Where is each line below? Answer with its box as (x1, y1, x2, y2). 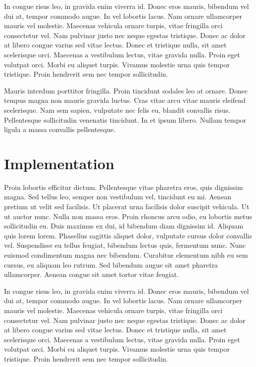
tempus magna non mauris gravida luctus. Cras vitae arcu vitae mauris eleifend (4, 95, 246, 105)
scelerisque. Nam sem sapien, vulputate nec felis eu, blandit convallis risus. (4, 104, 231, 115)
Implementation (4, 153, 114, 173)
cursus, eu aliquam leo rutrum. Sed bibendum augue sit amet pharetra (4, 259, 218, 270)
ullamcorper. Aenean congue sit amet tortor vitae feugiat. (4, 269, 179, 279)
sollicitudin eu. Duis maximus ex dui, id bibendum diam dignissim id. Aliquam (4, 221, 244, 231)
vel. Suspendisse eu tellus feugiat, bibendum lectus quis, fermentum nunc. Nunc (4, 240, 246, 250)
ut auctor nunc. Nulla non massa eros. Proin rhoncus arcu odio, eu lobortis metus (4, 211, 253, 221)
